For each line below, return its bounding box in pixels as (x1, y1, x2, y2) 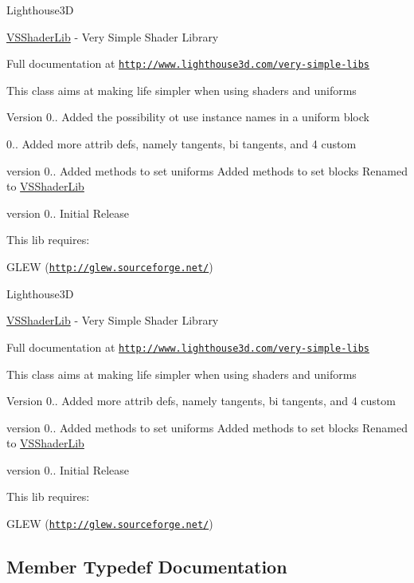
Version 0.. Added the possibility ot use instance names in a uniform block (6, 108, 369, 125)
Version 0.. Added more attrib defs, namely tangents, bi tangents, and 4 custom (6, 392, 396, 409)
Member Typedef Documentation (6, 554, 287, 579)
